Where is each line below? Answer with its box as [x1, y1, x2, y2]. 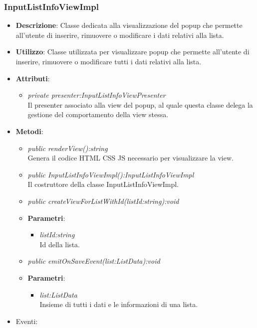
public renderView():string [27, 143, 108, 153]
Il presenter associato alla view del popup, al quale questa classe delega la [27, 99, 253, 110]
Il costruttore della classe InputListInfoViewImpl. [27, 179, 179, 189]
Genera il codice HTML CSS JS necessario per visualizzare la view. [27, 153, 234, 163]
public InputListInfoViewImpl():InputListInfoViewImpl [27, 169, 194, 179]
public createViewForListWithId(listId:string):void [27, 195, 179, 206]
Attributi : [15, 73, 50, 83]
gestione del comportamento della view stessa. [27, 109, 169, 120]
